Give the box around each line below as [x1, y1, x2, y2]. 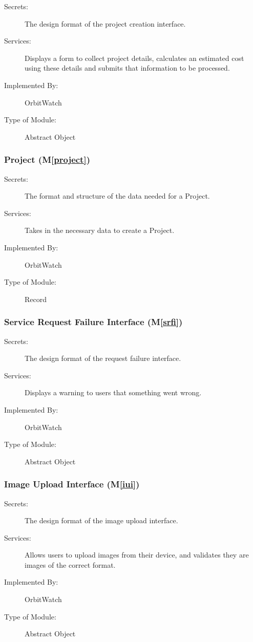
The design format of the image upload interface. [25, 515, 178, 526]
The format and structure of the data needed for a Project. [25, 190, 210, 201]
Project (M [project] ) [4, 153, 90, 166]
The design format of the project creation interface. [25, 18, 186, 29]
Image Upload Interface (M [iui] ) [4, 478, 140, 490]
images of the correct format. [25, 559, 116, 570]
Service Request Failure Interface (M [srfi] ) [4, 315, 183, 328]
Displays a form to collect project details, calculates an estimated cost [25, 52, 244, 63]
